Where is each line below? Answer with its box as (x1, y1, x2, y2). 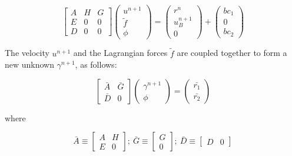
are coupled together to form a (177, 47, 287, 59)
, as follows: (75, 58, 117, 71)
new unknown (5, 58, 55, 71)
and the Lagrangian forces (73, 47, 168, 59)
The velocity (5, 47, 49, 59)
